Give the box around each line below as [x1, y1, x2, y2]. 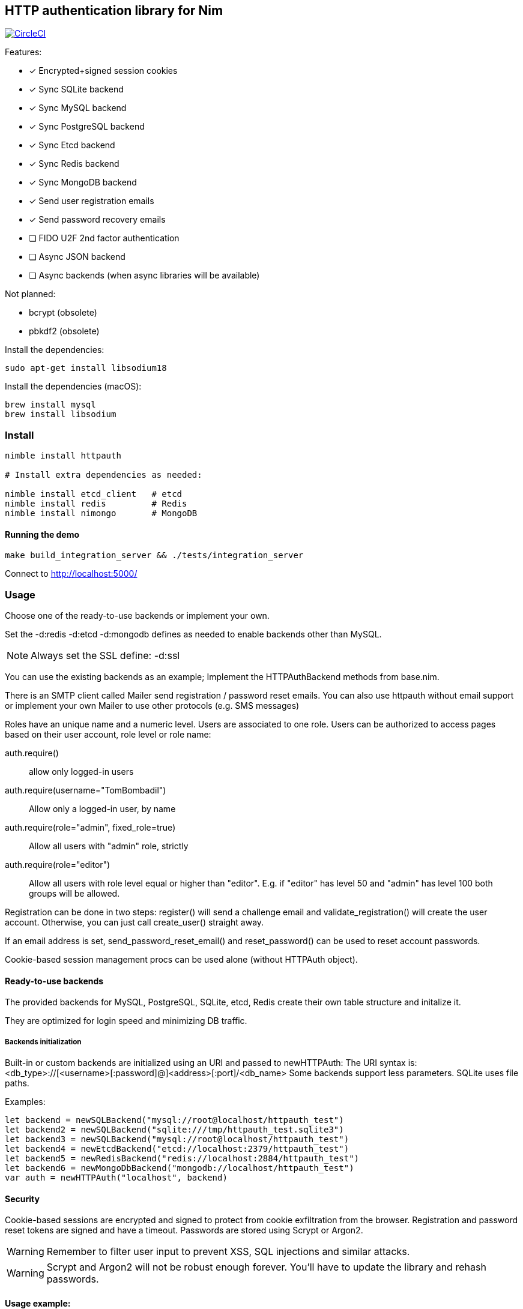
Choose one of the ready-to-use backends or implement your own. [5, 610, 270, 621]
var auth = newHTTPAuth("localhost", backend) [5, 1173, 228, 1183]
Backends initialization [5, 1037, 82, 1046]
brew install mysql [5, 400, 96, 410]
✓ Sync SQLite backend [29, 84, 124, 95]
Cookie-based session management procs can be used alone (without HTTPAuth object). [5, 954, 358, 965]
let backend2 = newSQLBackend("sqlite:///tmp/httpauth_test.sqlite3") [5, 1125, 344, 1135]
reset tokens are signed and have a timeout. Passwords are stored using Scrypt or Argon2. [5, 1225, 363, 1236]
